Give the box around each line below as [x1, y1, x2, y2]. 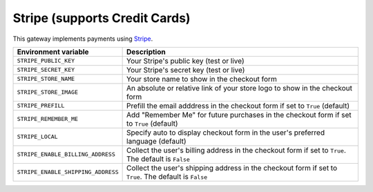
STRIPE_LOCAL [17, 133, 58, 141]
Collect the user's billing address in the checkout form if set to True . [126, 145, 347, 155]
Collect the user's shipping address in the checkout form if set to [126, 163, 338, 173]
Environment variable [17, 47, 89, 57]
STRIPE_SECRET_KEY [17, 66, 75, 74]
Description [126, 47, 166, 57]
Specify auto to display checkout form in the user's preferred [126, 128, 325, 137]
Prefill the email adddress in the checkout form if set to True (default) [126, 101, 350, 111]
